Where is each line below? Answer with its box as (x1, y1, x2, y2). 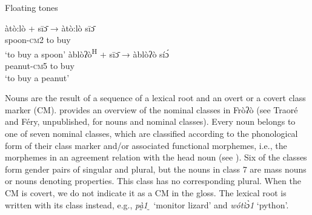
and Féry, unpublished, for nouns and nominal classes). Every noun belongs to (5, 115, 296, 128)
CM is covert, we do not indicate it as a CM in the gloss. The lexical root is (5, 186, 287, 199)
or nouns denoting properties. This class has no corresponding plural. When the (5, 174, 301, 187)
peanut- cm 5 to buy (5, 59, 75, 72)
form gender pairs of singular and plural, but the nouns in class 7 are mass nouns (5, 162, 307, 175)
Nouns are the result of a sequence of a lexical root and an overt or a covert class (5, 91, 306, 104)
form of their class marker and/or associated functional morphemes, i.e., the (5, 139, 287, 151)
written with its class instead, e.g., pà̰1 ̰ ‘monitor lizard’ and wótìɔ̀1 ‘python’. (5, 198, 289, 211)
